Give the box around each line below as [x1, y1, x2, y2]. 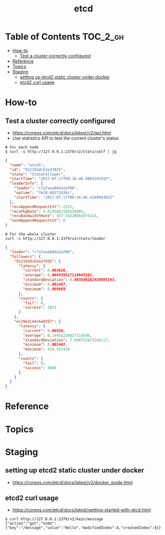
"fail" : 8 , [23, 360, 46, 365]
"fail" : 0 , [23, 300, 46, 306]
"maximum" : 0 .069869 [23, 286, 66, 292]
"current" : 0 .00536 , [23, 328, 66, 333]
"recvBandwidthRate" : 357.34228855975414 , [9, 213, 99, 218]
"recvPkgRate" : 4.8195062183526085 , [9, 209, 85, 214]
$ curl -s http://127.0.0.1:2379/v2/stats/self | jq [5, 149, 117, 154]
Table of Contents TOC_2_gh [5, 31, 124, 42]
